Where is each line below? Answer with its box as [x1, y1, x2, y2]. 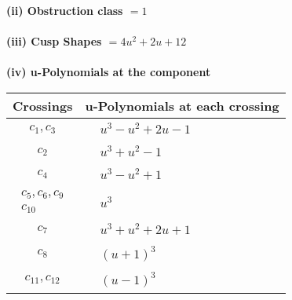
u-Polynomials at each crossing [85, 96, 279, 115]
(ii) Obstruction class [6, 2, 123, 18]
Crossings [13, 96, 73, 115]
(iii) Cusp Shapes [6, 33, 102, 49]
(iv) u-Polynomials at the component [6, 64, 211, 80]
